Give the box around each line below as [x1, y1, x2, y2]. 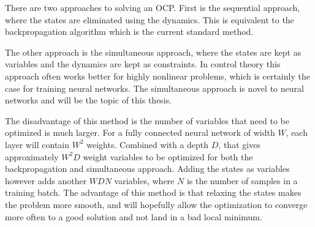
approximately [5, 150, 59, 163]
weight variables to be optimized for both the [83, 150, 253, 163]
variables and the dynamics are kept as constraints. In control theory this [5, 58, 281, 70]
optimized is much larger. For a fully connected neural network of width [5, 126, 275, 139]
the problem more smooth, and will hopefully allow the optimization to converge [5, 198, 308, 210]
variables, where [114, 174, 175, 187]
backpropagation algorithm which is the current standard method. [5, 25, 254, 38]
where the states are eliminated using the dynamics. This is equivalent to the [5, 13, 294, 26]
